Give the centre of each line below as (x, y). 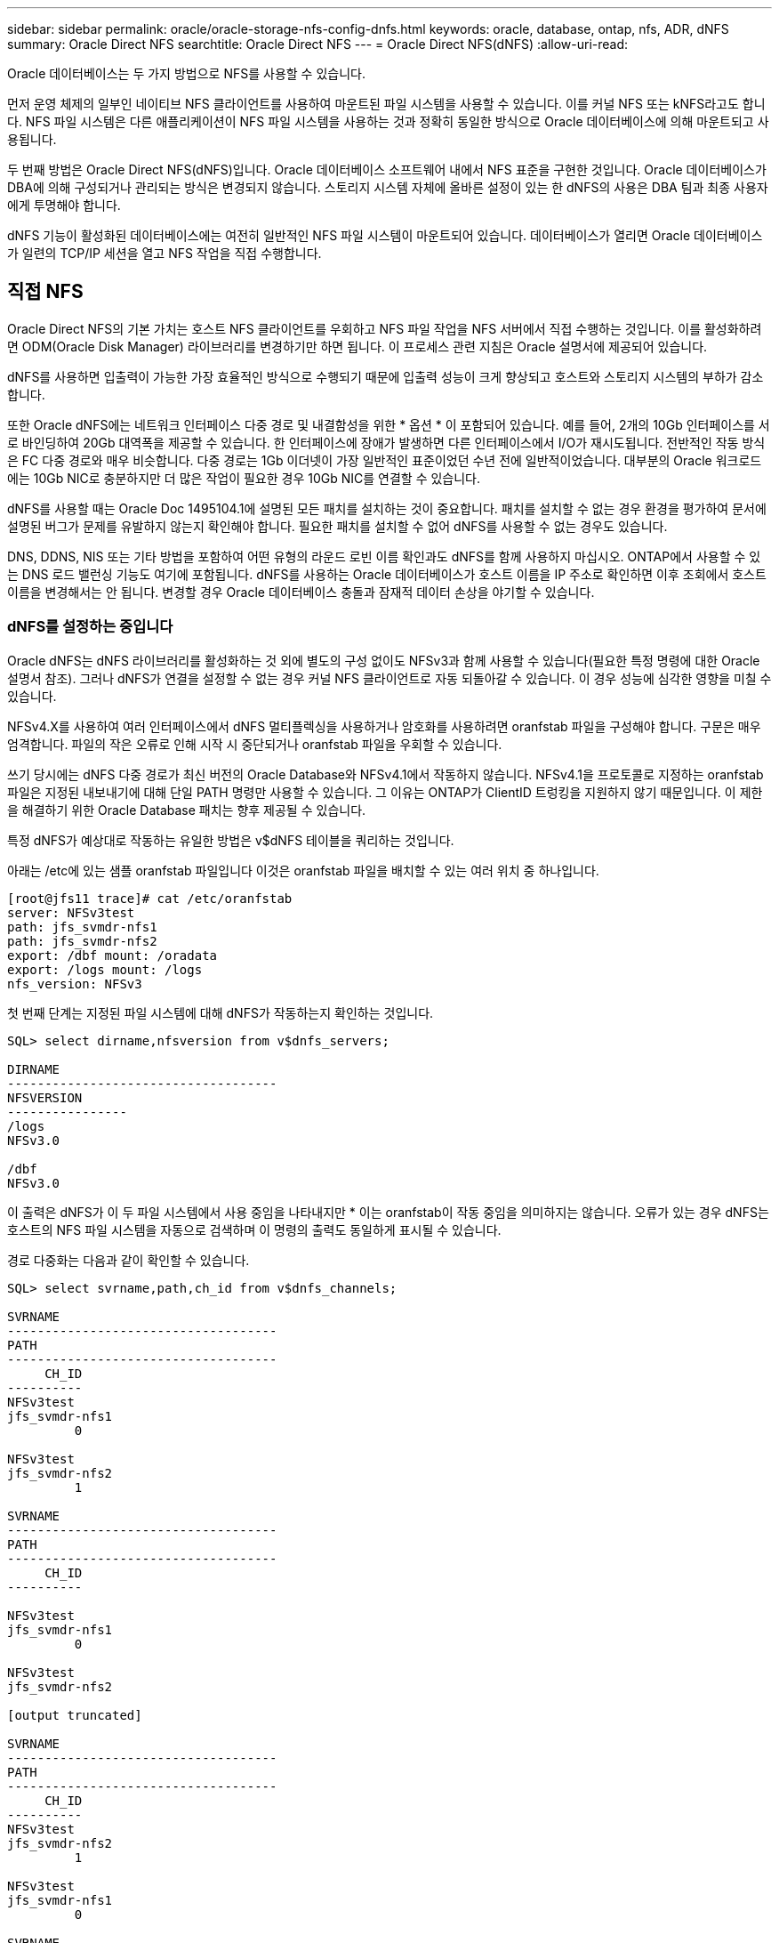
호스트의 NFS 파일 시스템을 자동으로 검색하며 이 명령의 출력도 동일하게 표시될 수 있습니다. (254, 1229)
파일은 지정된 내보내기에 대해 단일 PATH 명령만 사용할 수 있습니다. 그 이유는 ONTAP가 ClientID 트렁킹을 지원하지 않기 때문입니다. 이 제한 (385, 792)
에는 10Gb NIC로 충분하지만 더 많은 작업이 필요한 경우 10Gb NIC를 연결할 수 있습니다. (244, 478)
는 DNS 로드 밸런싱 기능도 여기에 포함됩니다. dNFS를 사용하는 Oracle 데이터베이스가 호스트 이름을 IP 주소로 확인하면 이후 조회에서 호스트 (387, 574)
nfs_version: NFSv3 (75, 984)
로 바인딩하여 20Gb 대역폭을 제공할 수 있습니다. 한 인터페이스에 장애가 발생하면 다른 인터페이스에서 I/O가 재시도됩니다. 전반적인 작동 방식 (386, 442)
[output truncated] (75, 1715)
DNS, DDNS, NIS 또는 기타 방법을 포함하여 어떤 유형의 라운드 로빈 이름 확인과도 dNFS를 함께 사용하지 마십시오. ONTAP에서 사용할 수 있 (384, 556)
